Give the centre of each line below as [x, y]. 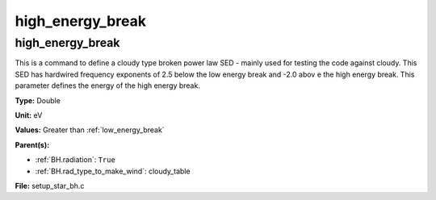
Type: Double [38, 100]
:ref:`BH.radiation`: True [75, 160]
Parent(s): [32, 144]
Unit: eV [29, 115]
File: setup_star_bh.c [50, 185]
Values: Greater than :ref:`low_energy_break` [90, 130]
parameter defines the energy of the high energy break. [108, 85]
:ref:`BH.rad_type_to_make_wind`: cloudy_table [113, 171]
